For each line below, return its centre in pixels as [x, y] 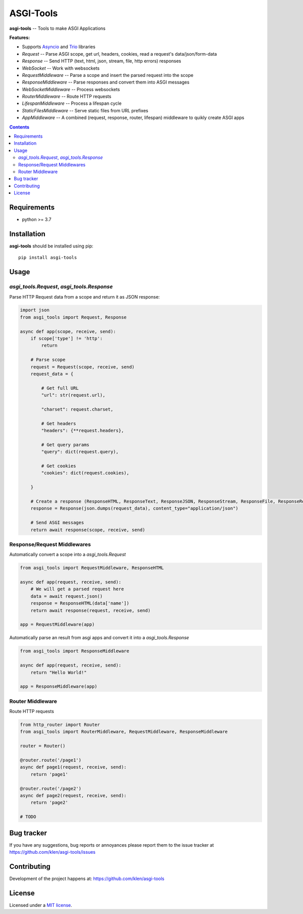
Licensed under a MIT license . [41, 905]
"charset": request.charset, [77, 409]
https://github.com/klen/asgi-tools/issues [53, 852]
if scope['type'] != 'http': [67, 339]
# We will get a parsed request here [77, 589]
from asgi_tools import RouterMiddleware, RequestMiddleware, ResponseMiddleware [124, 732]
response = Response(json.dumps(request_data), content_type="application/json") [134, 508]
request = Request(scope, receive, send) [83, 367]
